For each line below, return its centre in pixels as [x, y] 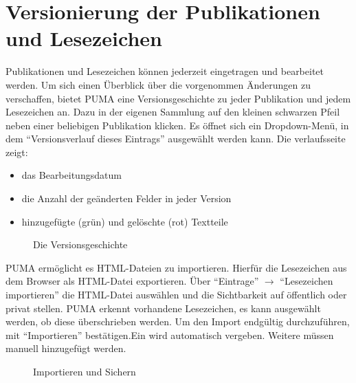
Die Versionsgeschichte [80, 244]
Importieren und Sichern [85, 371]
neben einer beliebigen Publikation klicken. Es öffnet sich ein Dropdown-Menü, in [177, 125]
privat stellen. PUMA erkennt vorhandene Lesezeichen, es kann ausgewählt [163, 308]
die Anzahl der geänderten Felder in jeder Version [126, 198]
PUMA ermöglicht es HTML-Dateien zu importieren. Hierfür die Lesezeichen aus [176, 267]
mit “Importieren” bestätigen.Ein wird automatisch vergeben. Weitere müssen [170, 335]
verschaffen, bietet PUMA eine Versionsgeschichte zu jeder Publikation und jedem [178, 98]
